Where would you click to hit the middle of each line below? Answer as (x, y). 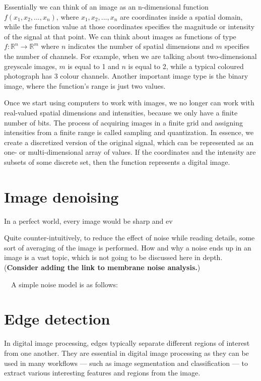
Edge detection (57, 319)
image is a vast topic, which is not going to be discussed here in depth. (113, 257)
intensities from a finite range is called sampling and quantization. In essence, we (129, 132)
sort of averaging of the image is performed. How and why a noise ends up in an (128, 247)
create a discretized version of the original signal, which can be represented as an (129, 142)
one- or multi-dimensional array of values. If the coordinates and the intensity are (130, 152)
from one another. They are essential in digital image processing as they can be (126, 353)
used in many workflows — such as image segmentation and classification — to (126, 363)
